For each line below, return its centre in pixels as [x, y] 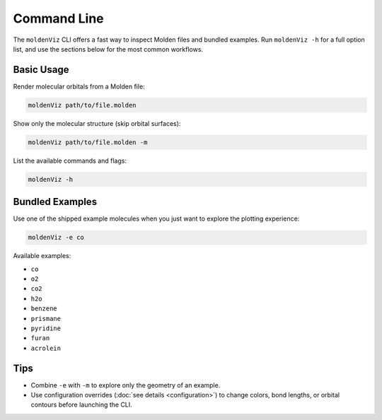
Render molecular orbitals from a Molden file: [79, 86]
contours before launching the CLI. [81, 405]
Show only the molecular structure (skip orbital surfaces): [97, 123]
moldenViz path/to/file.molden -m [88, 142]
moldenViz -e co [56, 238]
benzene [44, 309]
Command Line [58, 18]
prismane [46, 319]
